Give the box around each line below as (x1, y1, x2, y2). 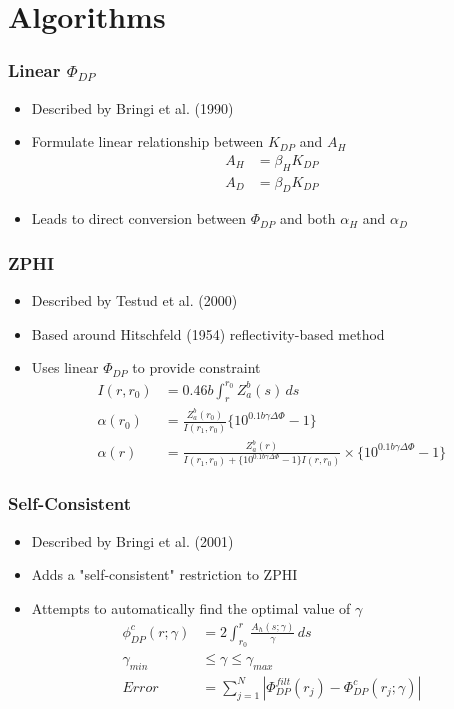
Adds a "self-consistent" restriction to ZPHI (31, 564, 298, 585)
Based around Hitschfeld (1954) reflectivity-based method (31, 323, 385, 344)
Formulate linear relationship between (31, 131, 264, 152)
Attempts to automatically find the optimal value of (31, 597, 351, 618)
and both (279, 208, 336, 229)
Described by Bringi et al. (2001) (31, 530, 234, 551)
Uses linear (31, 357, 99, 378)
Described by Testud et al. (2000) (31, 290, 238, 311)
